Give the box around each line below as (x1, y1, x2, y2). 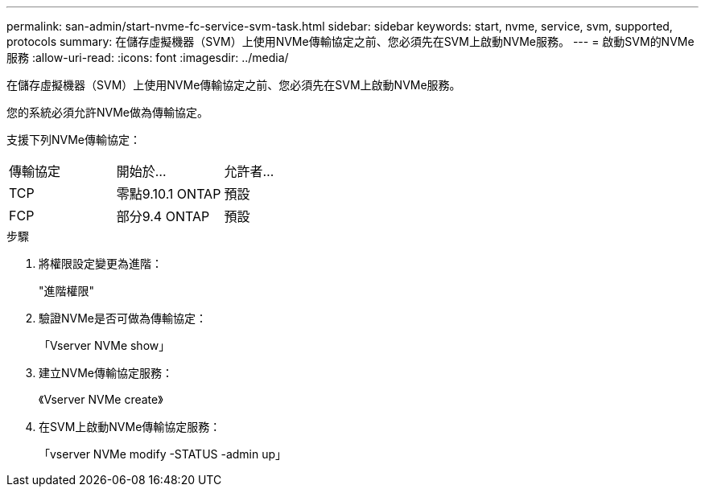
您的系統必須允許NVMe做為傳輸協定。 (6, 105, 209, 119)
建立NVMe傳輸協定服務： (39, 366, 174, 380)
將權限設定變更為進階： (39, 257, 163, 270)
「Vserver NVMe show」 (39, 339, 171, 352)
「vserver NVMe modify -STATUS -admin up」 (39, 447, 287, 461)
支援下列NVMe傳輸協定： (6, 133, 142, 146)
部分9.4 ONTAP (116, 208, 210, 224)
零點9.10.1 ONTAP (116, 186, 221, 202)
